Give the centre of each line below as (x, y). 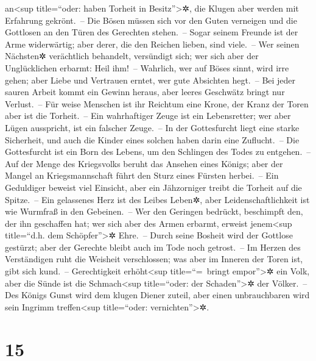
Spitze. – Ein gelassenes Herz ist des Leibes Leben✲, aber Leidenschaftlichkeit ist (157, 199)
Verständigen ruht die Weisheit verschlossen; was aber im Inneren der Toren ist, (154, 259)
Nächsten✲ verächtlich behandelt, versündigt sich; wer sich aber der (132, 56)
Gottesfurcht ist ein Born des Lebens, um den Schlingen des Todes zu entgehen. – (158, 152)
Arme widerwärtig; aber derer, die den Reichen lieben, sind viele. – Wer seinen (152, 44)
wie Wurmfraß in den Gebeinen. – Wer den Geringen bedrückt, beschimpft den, (154, 211)
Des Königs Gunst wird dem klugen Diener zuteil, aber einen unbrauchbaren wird (157, 295)
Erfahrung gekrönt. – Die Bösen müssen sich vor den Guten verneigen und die (151, 20)
